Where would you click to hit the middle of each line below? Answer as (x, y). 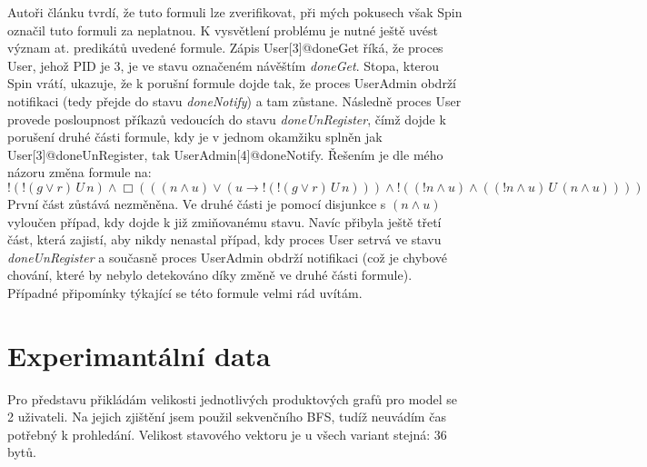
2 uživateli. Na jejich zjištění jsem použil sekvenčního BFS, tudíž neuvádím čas (227, 417)
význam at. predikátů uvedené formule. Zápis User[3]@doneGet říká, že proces (225, 48)
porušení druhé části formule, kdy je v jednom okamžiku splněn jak (195, 137)
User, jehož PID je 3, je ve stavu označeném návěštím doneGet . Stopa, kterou (224, 65)
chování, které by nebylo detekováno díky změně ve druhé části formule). (210, 275)
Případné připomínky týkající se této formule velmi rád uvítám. (185, 292)
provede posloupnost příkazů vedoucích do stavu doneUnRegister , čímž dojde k (227, 119)
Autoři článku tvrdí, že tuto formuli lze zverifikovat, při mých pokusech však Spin (235, 12)
